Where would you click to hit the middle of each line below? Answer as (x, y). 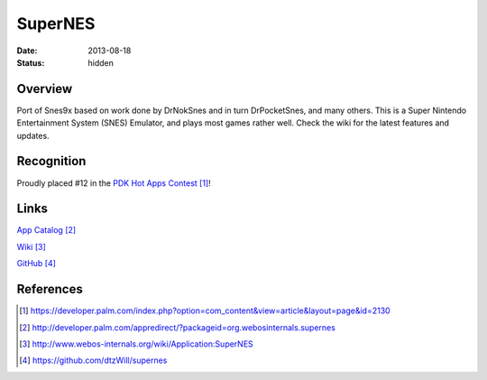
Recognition (51, 161)
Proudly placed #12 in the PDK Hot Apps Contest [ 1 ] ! (114, 183)
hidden (101, 62)
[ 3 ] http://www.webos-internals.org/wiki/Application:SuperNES (137, 344)
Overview (45, 89)
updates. (33, 135)
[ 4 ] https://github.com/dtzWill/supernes (93, 360)
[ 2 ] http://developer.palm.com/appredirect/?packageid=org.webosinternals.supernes (177, 327)
